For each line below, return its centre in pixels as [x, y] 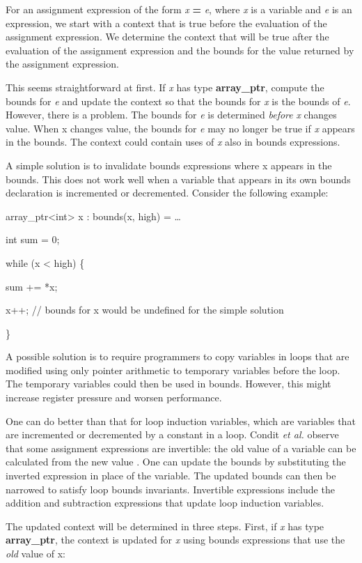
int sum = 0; [33, 239]
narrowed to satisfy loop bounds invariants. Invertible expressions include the [170, 489]
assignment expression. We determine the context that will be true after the [167, 37]
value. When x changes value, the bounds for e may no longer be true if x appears [180, 128]
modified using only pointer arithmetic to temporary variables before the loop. [173, 370]
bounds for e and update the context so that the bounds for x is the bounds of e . [178, 101]
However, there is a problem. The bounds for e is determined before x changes [171, 115]
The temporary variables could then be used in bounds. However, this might [168, 384]
